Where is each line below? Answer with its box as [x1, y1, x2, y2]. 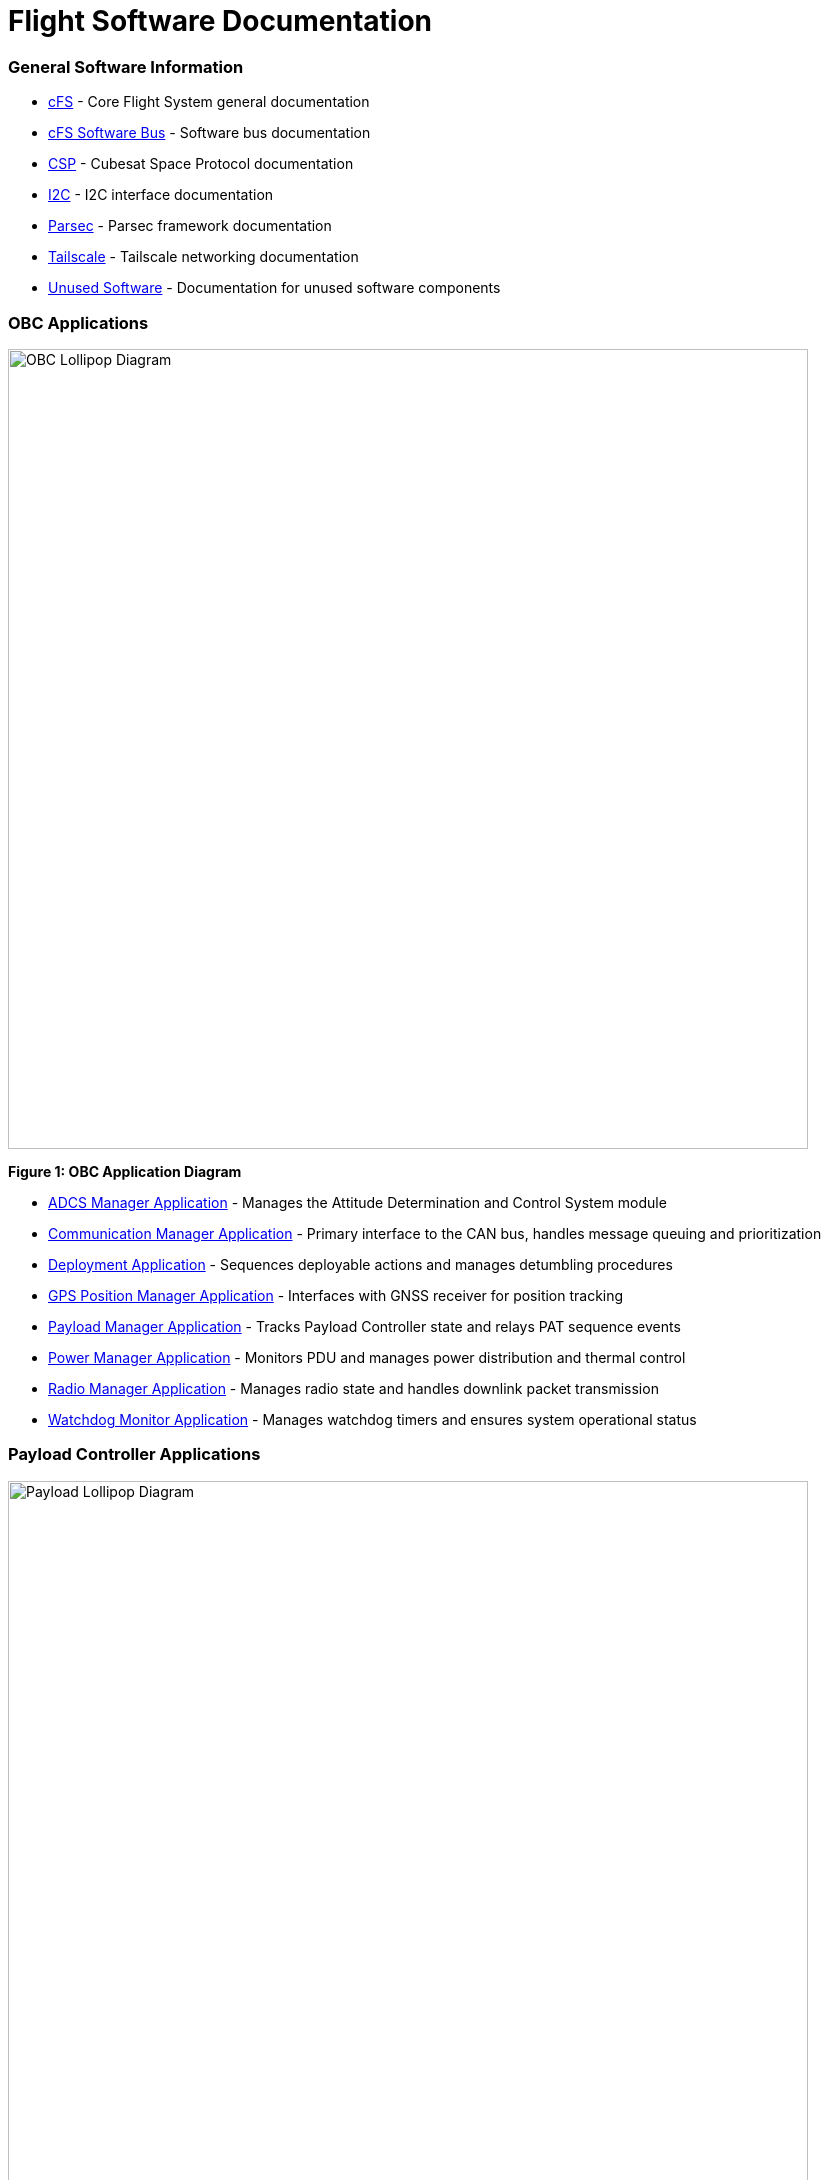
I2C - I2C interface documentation [48, 186, 274, 204]
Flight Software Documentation [8, 4, 433, 38]
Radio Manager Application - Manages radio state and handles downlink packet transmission [48, 1379, 659, 1397]
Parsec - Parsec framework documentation [48, 217, 332, 235]
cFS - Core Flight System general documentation [48, 93, 370, 111]
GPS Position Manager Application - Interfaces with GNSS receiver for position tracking [48, 1286, 624, 1304]
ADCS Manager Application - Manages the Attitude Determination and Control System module [48, 1193, 667, 1211]
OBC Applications [8, 312, 149, 333]
